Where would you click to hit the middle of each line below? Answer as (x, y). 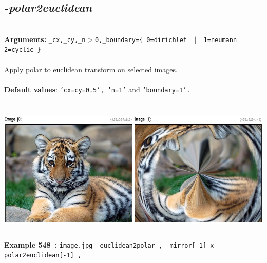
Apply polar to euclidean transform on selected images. (91, 69)
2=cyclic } (23, 50)
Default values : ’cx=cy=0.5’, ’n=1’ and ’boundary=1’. (97, 89)
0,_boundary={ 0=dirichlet (141, 40)
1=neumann (220, 40)
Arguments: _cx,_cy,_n (45, 39)
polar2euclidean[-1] (39, 256)
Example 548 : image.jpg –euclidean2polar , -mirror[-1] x (109, 244)
